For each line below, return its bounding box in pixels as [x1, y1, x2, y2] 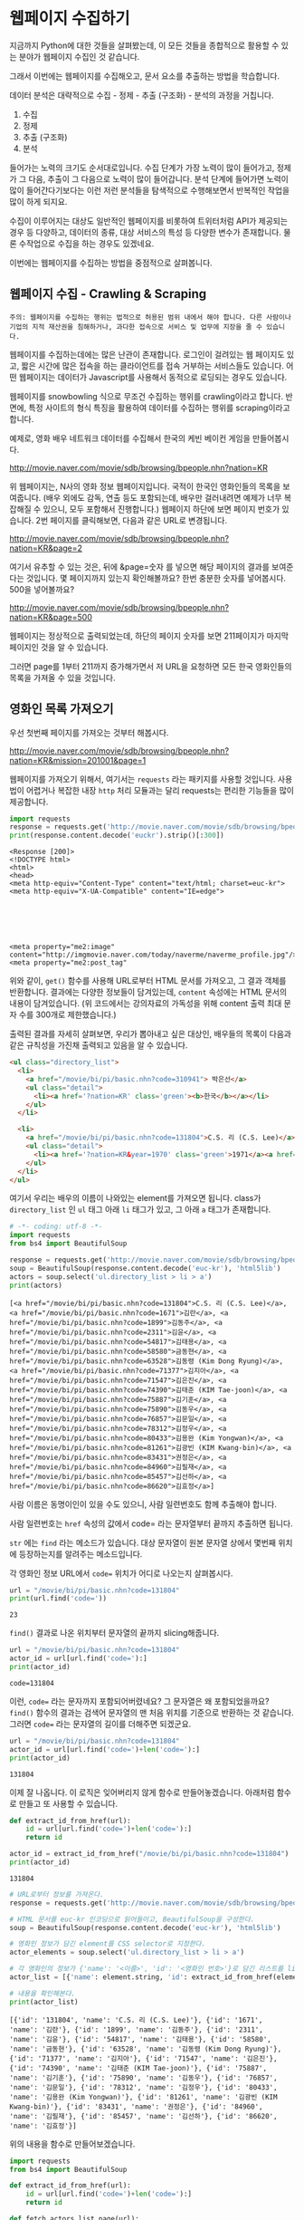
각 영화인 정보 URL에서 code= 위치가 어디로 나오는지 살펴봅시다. [9, 1568, 233, 1579]
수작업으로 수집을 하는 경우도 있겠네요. [18, 237, 155, 249]
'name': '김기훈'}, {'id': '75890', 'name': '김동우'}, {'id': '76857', [9, 2073, 278, 2082]
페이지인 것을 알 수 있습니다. [9, 641, 109, 652]
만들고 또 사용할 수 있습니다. [18, 1798, 119, 1809]
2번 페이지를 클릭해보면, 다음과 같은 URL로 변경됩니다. [35, 514, 228, 525]
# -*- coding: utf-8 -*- [9, 1222, 103, 1232]
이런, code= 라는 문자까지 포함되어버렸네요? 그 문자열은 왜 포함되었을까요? [9, 1696, 270, 1706]
